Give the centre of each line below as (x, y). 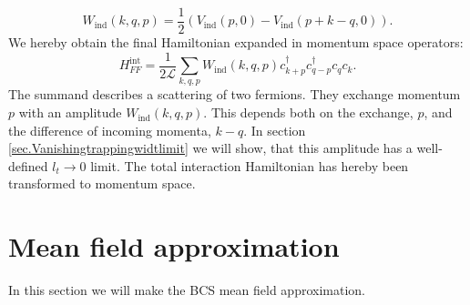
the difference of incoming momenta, (110, 130)
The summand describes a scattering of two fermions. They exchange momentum (235, 94)
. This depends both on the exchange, (308, 112)
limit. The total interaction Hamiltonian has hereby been (250, 165)
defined (28, 165)
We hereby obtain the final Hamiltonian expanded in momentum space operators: (236, 42)
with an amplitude (70, 112)
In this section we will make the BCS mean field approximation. (187, 290)
